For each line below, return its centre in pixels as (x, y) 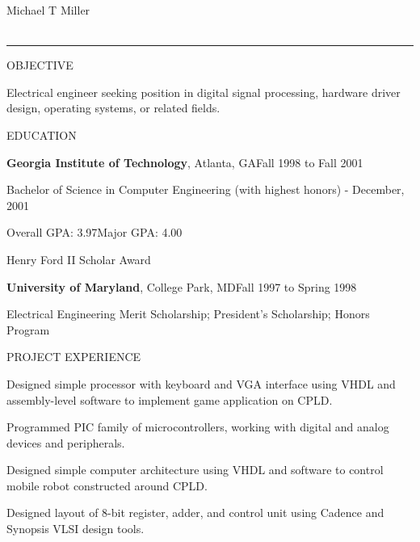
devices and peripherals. (66, 442)
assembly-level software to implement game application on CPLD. (170, 399)
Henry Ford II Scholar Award (79, 259)
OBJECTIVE (40, 65)
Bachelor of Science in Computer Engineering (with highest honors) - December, (206, 189)
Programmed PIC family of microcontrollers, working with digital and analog (198, 427)
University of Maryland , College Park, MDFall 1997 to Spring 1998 (182, 286)
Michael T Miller (48, 10)
